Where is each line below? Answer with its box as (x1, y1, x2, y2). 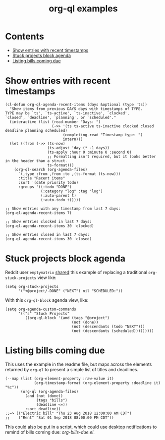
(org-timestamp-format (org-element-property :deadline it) (34, 380, 161, 385)
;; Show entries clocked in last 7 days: (5, 219, 92, 224)
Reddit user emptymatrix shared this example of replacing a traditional (5, 269, 148, 275)
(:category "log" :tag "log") (40, 189, 103, 194)
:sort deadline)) (25, 406, 61, 411)
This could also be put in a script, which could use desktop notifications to (5, 424, 157, 430)
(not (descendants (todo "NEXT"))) (71, 324, 145, 329)
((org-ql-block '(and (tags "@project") (25, 315, 110, 320)
